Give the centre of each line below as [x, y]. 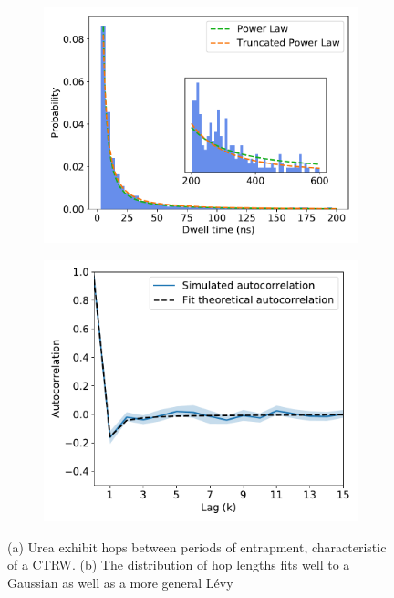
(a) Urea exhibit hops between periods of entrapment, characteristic [197, 546]
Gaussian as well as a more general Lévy [120, 583]
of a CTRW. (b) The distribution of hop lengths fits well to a [179, 565]
